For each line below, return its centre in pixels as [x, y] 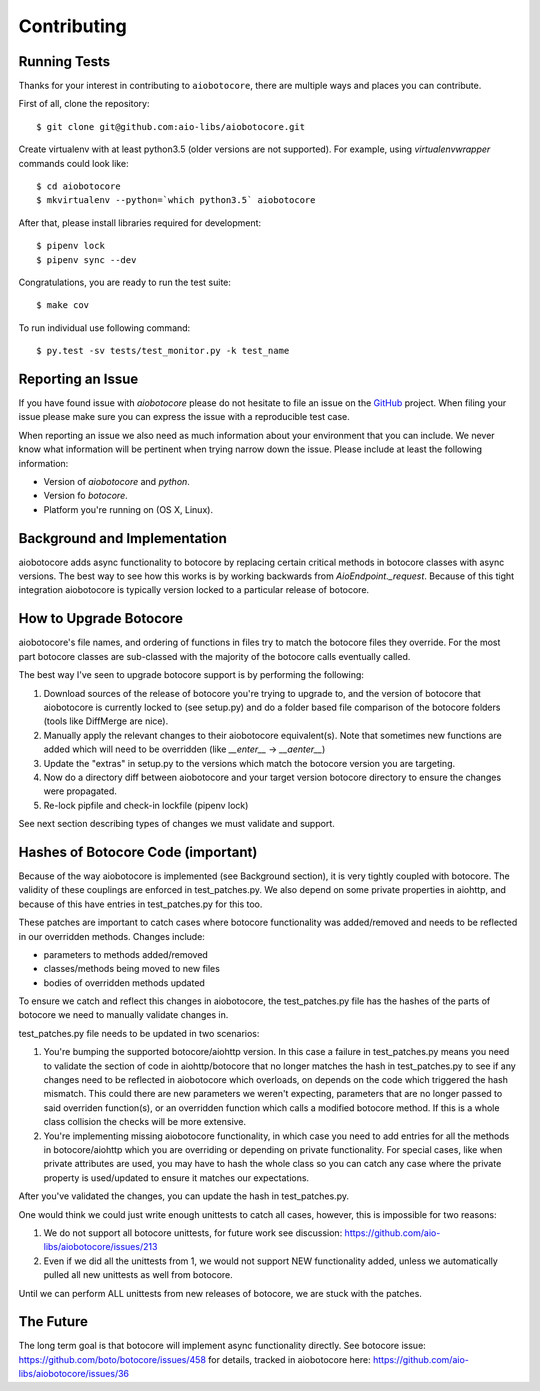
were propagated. [80, 791]
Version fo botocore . [86, 496]
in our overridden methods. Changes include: [111, 936]
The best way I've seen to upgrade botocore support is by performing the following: [191, 675]
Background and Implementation [122, 538]
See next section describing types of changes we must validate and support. [176, 824]
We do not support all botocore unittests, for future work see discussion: [193, 1232]
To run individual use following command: [104, 327]
